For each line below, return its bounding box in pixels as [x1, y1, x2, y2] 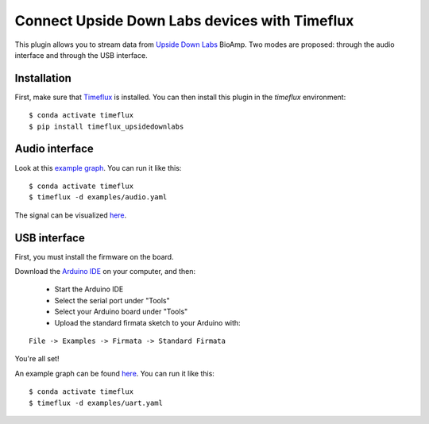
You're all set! [14, 354, 60, 364]
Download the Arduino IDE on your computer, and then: [14, 267, 196, 276]
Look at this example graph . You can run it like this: [14, 163, 182, 172]
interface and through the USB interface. [14, 50, 148, 60]
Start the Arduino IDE [54, 284, 124, 294]
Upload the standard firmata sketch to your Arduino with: [54, 318, 242, 327]
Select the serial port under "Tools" [54, 295, 170, 305]
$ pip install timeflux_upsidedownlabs [29, 121, 184, 131]
